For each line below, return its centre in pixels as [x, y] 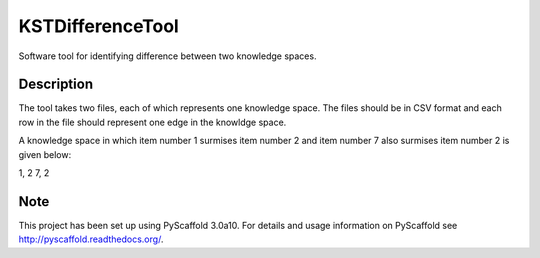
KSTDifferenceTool [98, 26]
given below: [45, 154]
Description [56, 84]
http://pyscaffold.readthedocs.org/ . [91, 239]
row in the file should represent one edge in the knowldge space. [152, 122]
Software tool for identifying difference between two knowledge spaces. [167, 56]
